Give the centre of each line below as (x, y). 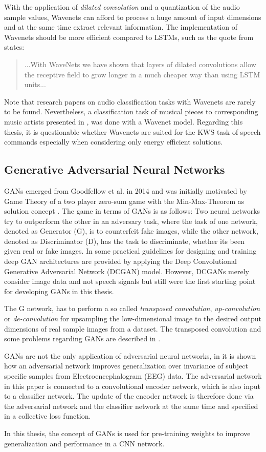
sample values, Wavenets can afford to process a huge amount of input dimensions (133, 17)
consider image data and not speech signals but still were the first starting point (130, 281)
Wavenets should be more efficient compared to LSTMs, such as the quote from (129, 37)
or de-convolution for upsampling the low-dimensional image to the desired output (133, 319)
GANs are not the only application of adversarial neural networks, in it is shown (130, 355)
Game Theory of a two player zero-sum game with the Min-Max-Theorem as (124, 201)
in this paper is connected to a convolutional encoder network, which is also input (132, 386)
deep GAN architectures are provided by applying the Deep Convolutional (120, 261)
